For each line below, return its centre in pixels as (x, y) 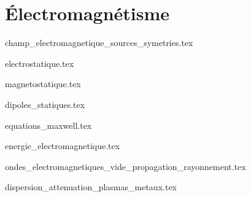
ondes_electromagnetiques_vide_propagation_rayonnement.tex (125, 166)
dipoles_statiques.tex (45, 104)
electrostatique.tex (40, 63)
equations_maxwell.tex (48, 125)
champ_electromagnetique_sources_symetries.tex (99, 43)
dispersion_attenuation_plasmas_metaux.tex (91, 187)
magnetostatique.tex (43, 84)
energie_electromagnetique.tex (63, 146)
